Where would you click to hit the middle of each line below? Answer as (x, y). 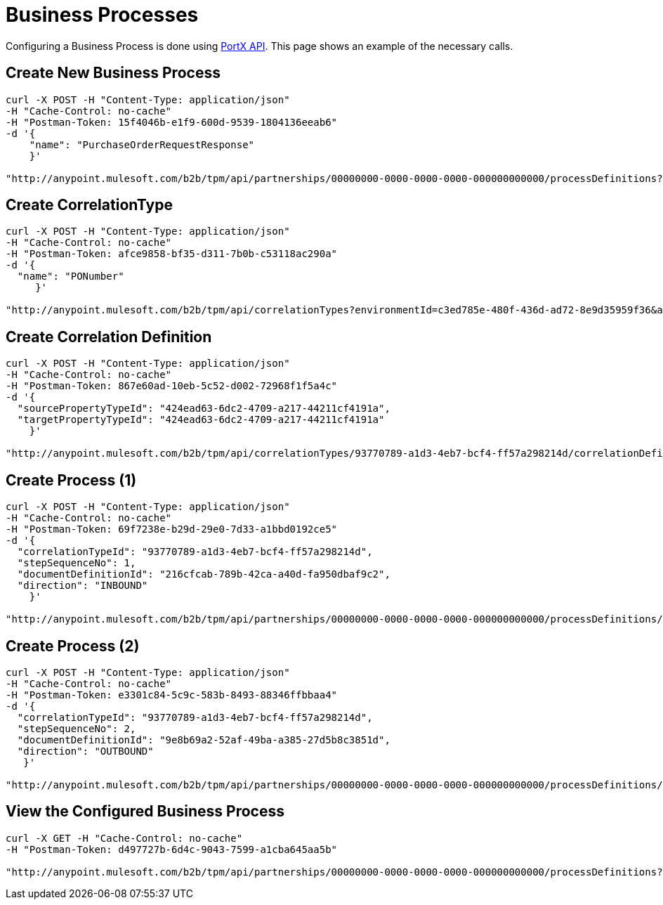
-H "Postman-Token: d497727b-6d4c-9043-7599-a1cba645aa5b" (172, 849)
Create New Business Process (113, 73)
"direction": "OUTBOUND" (85, 751)
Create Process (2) (73, 646)
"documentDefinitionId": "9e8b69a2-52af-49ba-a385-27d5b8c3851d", (204, 740)
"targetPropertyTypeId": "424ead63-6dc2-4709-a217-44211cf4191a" (201, 420)
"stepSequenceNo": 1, (77, 563)
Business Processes (102, 15)
